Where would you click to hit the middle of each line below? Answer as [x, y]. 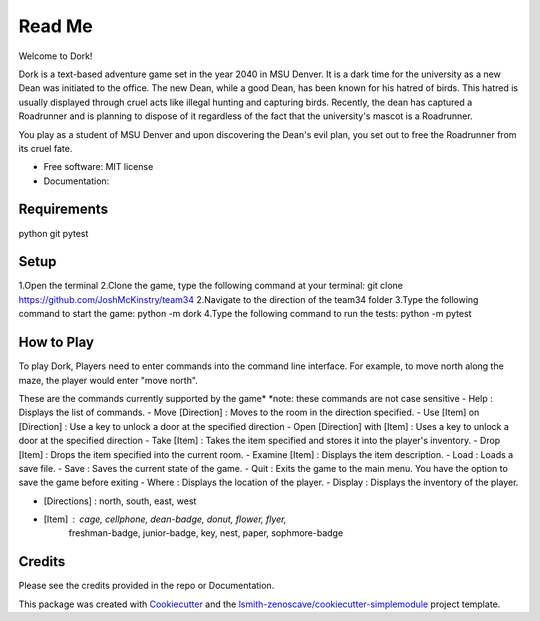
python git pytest [53, 233]
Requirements [63, 209]
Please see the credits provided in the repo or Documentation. [146, 586]
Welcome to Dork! [55, 56]
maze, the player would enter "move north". [108, 380]
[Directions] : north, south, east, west [120, 501]
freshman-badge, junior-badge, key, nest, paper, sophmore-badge [206, 533]
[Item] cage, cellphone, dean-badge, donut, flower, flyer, [165, 519]
